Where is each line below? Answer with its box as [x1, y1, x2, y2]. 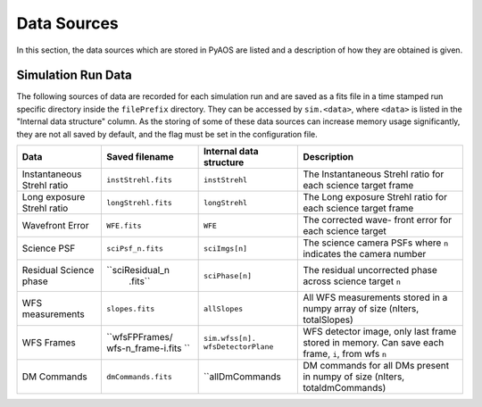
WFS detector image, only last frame [303, 326, 457, 338]
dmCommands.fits [105, 371, 173, 381]
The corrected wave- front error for [303, 214, 453, 227]
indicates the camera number [303, 248, 427, 261]
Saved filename [105, 151, 174, 163]
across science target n [303, 275, 401, 287]
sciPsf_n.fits [105, 244, 164, 253]
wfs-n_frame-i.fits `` [105, 342, 191, 354]
